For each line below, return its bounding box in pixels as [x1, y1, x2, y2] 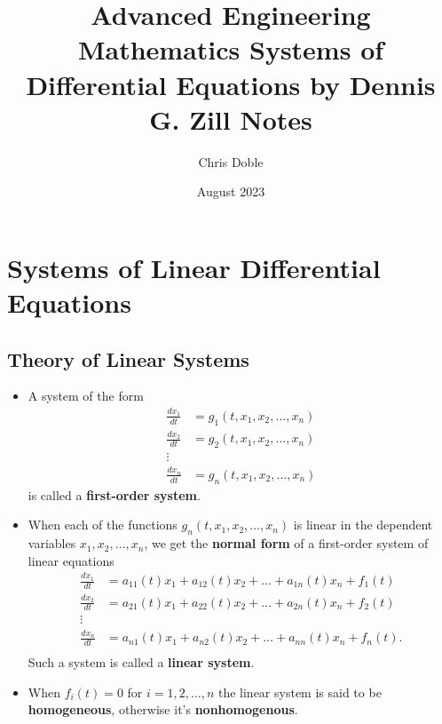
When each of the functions [28, 515, 178, 534]
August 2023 [196, 182, 265, 201]
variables [28, 534, 76, 553]
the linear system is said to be [217, 682, 382, 701]
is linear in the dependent [293, 515, 433, 534]
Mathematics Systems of [77, 31, 384, 68]
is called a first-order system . [28, 485, 201, 504]
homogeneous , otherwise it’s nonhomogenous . [28, 700, 298, 719]
